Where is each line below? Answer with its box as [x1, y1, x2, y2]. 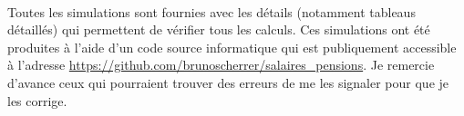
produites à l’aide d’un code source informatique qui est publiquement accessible [7, 37, 457, 56]
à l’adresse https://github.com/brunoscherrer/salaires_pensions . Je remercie [7, 55, 435, 74]
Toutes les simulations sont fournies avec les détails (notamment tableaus [7, 2, 416, 21]
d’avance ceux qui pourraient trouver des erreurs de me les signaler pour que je [7, 72, 449, 92]
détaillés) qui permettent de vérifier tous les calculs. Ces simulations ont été [7, 20, 430, 39]
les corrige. [7, 91, 67, 110]
